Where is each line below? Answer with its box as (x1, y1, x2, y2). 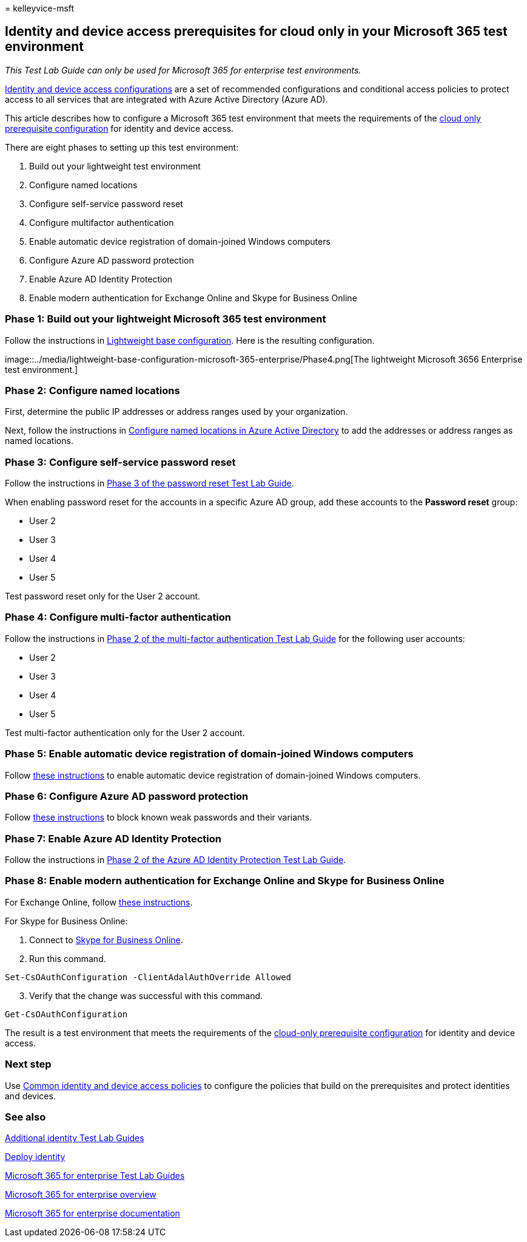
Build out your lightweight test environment (29, 160, 201, 171)
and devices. (5, 1090, 56, 1101)
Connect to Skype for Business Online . (29, 934, 183, 945)
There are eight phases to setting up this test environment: (5, 142, 239, 152)
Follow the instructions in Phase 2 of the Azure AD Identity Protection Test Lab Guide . (5, 855, 346, 865)
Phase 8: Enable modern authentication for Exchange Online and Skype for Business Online (5, 875, 445, 887)
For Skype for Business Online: (5, 915, 128, 926)
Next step (5, 1058, 52, 1071)
